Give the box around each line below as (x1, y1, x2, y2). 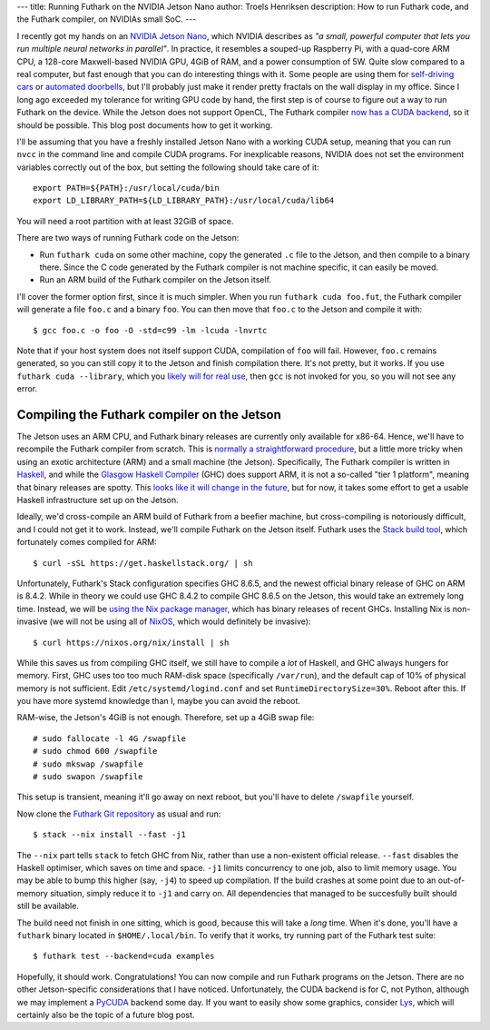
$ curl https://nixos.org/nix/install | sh (33, 637, 230, 648)
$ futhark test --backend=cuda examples (33, 951, 215, 962)
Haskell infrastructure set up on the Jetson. (16, 495, 179, 506)
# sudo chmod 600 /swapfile (33, 746, 158, 757)
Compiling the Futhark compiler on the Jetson (16, 407, 281, 422)
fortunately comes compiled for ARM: (16, 537, 158, 548)
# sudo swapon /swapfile (33, 772, 143, 782)
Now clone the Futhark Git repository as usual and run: (16, 808, 221, 819)
